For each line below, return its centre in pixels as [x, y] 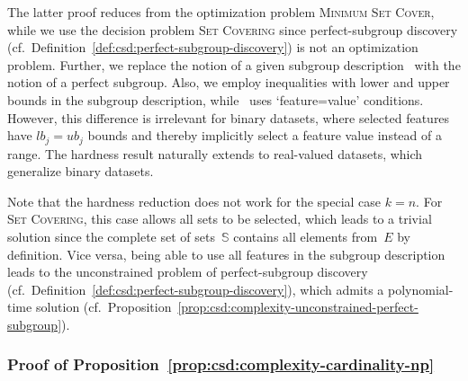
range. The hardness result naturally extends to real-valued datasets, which [215, 153]
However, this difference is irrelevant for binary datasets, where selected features [229, 117]
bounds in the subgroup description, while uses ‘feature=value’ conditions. [216, 99]
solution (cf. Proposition [103, 307]
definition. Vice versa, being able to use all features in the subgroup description [226, 254]
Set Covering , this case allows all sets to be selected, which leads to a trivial [220, 219]
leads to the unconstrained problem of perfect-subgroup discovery [188, 272]
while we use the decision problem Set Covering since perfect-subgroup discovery [233, 29]
